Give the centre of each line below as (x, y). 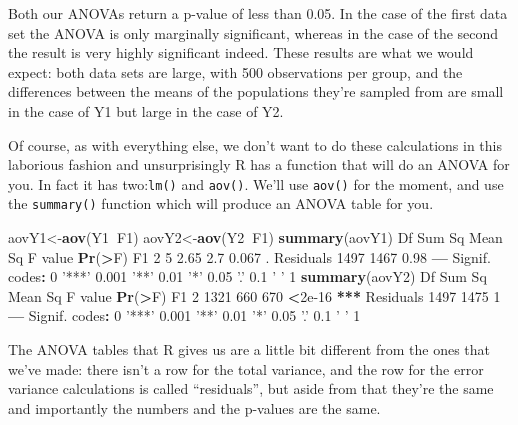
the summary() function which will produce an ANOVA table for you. (221, 203)
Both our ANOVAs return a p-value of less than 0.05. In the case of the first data (258, 13)
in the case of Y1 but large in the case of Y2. (146, 110)
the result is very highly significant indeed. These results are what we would (241, 52)
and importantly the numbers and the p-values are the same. (194, 407)
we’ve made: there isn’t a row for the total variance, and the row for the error (246, 368)
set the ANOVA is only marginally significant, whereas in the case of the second (253, 32)
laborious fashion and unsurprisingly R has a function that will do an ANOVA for (259, 164)
